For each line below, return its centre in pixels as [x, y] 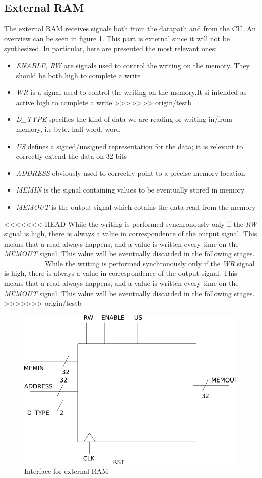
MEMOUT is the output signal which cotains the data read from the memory [136, 206]
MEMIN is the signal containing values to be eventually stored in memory [130, 190]
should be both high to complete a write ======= [99, 75]
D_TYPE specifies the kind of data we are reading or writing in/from [124, 119]
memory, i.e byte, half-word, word [68, 129]
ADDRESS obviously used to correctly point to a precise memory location [130, 173]
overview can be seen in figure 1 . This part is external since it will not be [117, 38]
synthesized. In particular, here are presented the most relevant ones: [111, 48]
